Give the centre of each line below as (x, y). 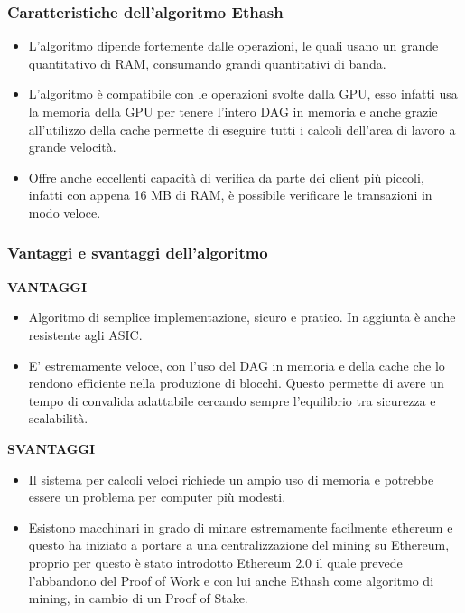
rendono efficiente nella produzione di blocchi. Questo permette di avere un (236, 383)
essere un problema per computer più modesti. (157, 497)
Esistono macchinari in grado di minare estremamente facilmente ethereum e (241, 527)
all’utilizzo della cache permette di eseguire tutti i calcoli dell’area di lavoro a (242, 129)
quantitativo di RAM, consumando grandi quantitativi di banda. (207, 63)
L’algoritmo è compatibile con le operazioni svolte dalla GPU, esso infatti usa (243, 94)
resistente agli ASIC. (85, 334)
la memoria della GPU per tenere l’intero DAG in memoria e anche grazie (233, 111)
